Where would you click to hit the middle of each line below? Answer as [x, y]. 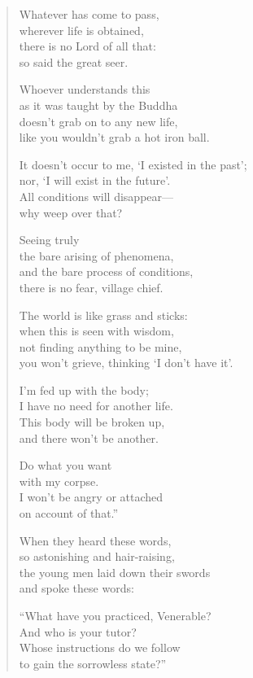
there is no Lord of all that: [87, 46]
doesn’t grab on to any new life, [98, 121]
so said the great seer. [74, 61]
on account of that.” [69, 513]
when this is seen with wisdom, [96, 331]
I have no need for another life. [96, 406]
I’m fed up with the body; [84, 389]
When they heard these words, [95, 540]
